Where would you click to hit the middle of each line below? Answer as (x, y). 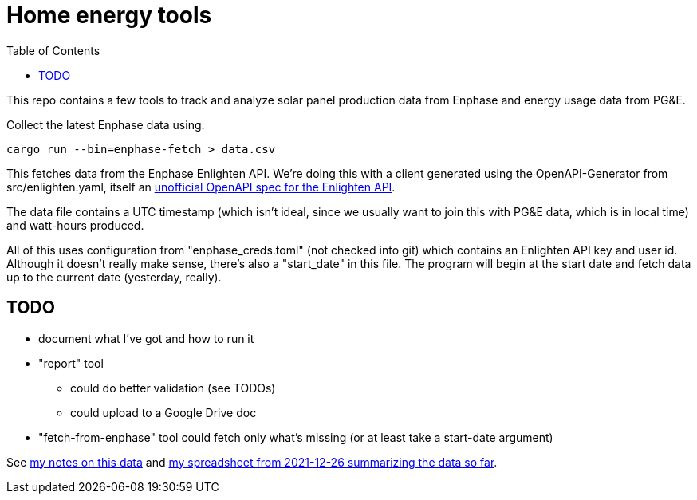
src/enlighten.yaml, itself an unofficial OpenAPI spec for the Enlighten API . (201, 187)
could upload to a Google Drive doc (163, 412)
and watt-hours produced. (75, 225)
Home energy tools (109, 15)
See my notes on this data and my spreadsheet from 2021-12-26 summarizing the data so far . (252, 462)
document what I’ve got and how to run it (146, 338)
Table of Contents (53, 50)
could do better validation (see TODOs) (173, 388)
